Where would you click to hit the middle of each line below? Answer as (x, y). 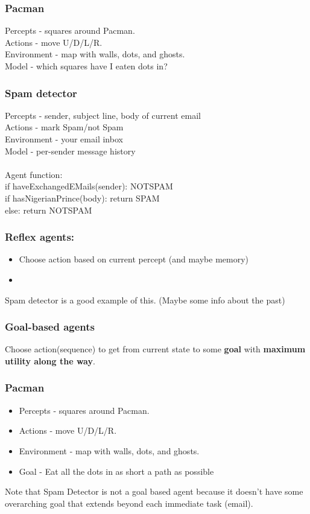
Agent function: (34, 174)
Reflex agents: (40, 237)
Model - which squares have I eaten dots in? (86, 66)
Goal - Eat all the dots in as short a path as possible (116, 471)
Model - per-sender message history (70, 151)
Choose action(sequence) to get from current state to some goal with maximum (155, 349)
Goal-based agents (50, 327)
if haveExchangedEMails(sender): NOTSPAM (89, 186)
